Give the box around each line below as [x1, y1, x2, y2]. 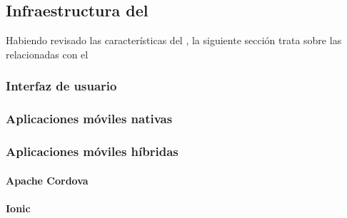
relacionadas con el [6, 46, 89, 61]
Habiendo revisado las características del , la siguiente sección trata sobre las [6, 33, 342, 48]
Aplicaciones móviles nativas [6, 110, 173, 128]
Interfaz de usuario [6, 77, 117, 95]
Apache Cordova [6, 172, 89, 187]
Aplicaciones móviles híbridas [6, 142, 178, 160]
